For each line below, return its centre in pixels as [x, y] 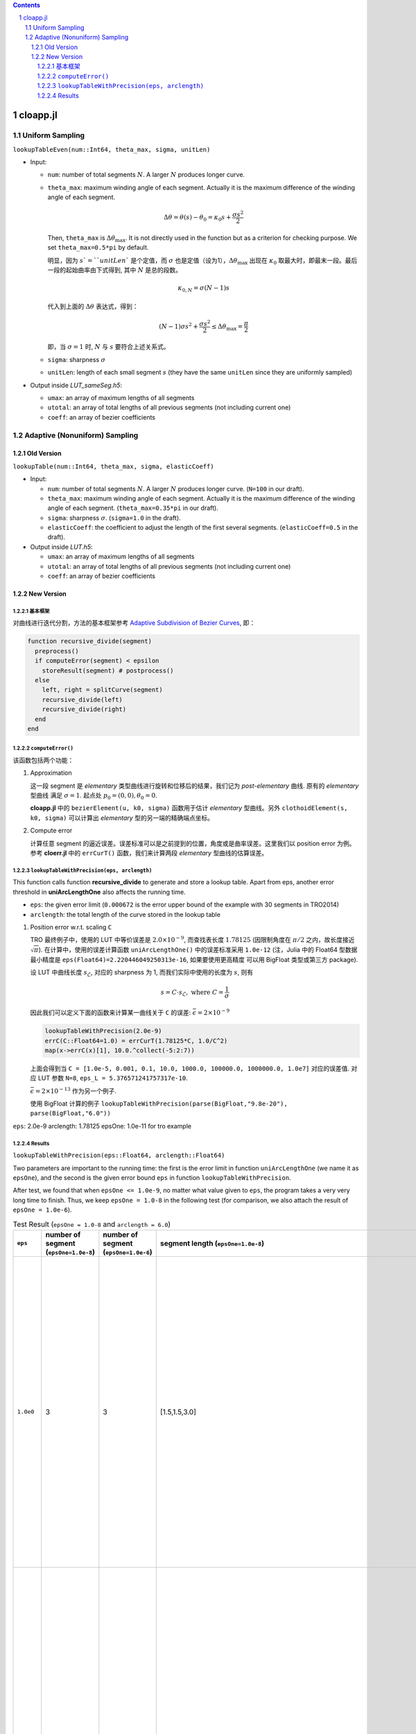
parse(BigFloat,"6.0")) [70, 1114]
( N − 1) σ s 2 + [179, 326]
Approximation [51, 773]
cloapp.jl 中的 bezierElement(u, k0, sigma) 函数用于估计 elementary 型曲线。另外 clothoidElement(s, [189, 808]
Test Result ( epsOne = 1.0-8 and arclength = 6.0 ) [92, 1224]
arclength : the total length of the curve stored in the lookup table [125, 914]
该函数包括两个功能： [43, 760]
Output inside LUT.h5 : [61, 547]
